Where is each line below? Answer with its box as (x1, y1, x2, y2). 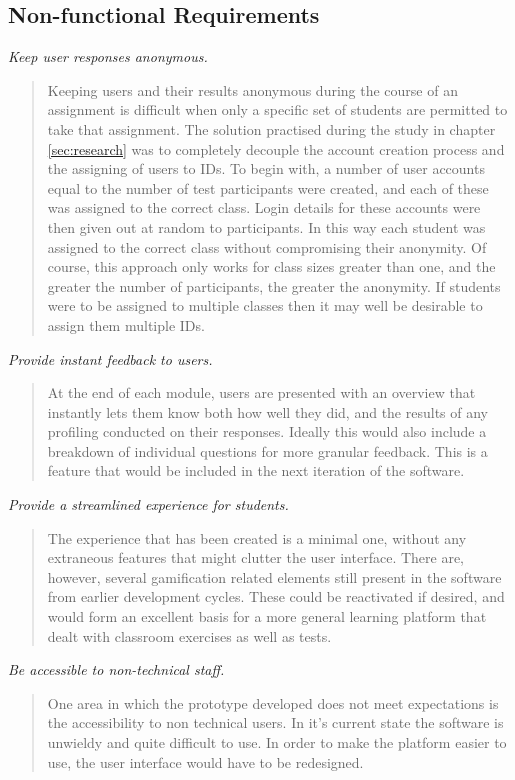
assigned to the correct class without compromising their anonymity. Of (47, 236, 487, 257)
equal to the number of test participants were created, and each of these (47, 177, 489, 198)
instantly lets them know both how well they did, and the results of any (47, 401, 488, 422)
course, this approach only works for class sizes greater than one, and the (47, 256, 496, 277)
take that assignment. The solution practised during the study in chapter (47, 118, 496, 139)
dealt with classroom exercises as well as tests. (47, 625, 332, 646)
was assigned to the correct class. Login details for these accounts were (47, 197, 481, 218)
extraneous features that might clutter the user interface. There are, (47, 547, 465, 568)
